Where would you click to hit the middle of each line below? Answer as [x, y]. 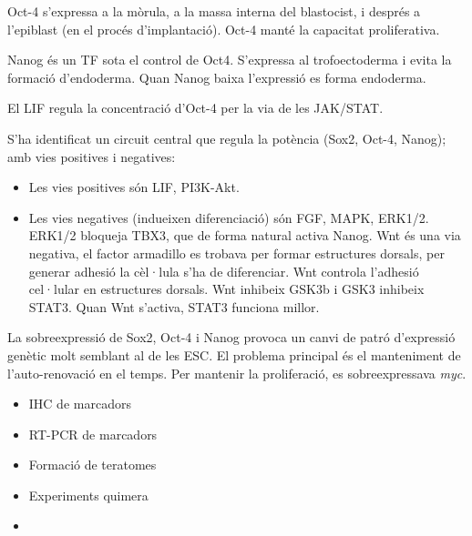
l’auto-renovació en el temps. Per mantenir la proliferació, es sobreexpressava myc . [237, 373]
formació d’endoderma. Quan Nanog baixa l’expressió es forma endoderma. [217, 77]
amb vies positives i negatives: [92, 156]
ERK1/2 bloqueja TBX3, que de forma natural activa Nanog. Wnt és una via [245, 235]
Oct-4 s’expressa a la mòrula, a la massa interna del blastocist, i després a [214, 11]
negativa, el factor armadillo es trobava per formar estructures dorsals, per [236, 253]
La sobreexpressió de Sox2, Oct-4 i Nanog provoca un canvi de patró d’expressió [231, 337]
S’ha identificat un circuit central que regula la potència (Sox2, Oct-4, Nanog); [227, 138]
